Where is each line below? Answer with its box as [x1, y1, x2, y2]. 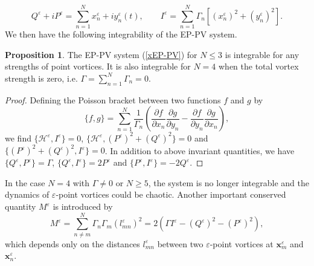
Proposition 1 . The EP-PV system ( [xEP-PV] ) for [5, 48, 197, 60]
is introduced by [53, 200, 113, 213]
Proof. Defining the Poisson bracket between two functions [5, 93, 221, 106]
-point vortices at [210, 237, 274, 250]
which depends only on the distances [5, 237, 140, 250]
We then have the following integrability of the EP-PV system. [5, 28, 237, 41]
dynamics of [5, 188, 50, 201]
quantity [5, 200, 36, 213]
